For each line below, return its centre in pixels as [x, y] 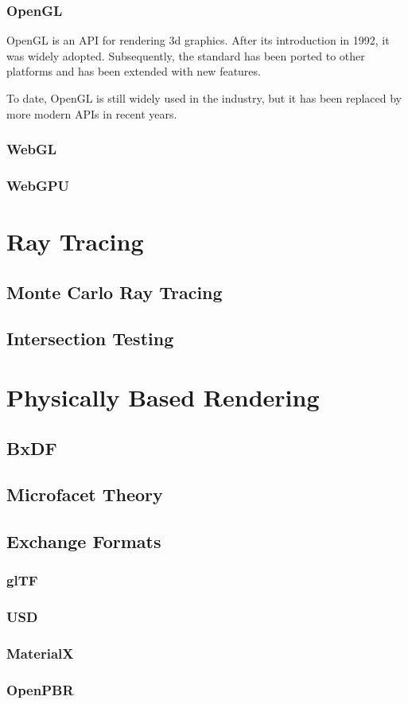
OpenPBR [40, 689]
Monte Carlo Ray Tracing [115, 292]
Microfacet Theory [85, 494]
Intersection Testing [90, 338]
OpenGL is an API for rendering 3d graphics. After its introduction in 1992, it [198, 40]
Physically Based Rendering [163, 397]
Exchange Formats [84, 541]
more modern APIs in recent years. [92, 113]
